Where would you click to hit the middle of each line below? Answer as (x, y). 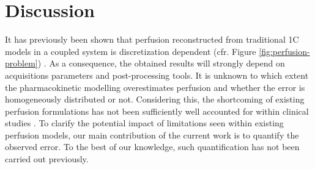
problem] (21, 63)
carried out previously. (47, 159)
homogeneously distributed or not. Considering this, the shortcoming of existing (155, 99)
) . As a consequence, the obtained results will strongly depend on (161, 63)
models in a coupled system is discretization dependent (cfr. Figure (131, 51)
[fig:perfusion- (284, 51)
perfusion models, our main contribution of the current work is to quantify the (152, 135)
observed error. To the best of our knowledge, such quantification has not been (152, 147)
